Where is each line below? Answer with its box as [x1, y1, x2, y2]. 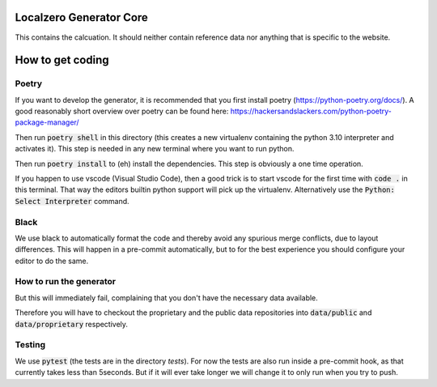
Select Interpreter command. [15, 196, 129, 206]
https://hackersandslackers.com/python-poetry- [230, 106, 392, 117]
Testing [15, 339, 46, 351]
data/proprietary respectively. [15, 319, 129, 329]
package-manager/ [15, 117, 80, 127]
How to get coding [15, 53, 109, 67]
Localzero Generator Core [15, 11, 149, 24]
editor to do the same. [15, 256, 89, 266]
